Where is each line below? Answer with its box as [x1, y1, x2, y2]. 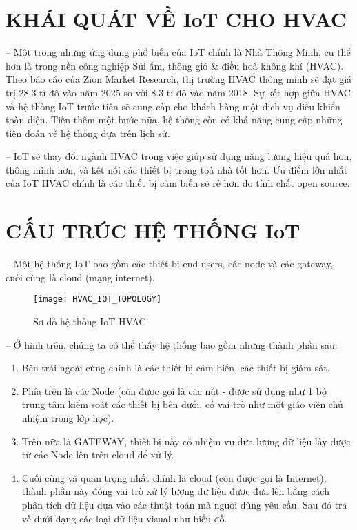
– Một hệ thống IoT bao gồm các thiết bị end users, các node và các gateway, [6, 256, 334, 271]
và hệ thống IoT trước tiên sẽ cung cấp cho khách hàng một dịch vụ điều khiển [6, 99, 340, 113]
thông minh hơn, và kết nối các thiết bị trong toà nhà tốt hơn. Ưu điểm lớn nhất [6, 162, 348, 176]
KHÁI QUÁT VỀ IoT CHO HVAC [6, 5, 347, 33]
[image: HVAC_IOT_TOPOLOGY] [33, 294, 162, 305]
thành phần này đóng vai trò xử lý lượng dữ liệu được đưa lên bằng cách [21, 484, 329, 498]
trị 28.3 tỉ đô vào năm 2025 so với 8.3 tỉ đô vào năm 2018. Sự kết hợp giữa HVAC [6, 85, 351, 99]
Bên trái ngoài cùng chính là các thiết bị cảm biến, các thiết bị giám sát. [21, 360, 330, 375]
